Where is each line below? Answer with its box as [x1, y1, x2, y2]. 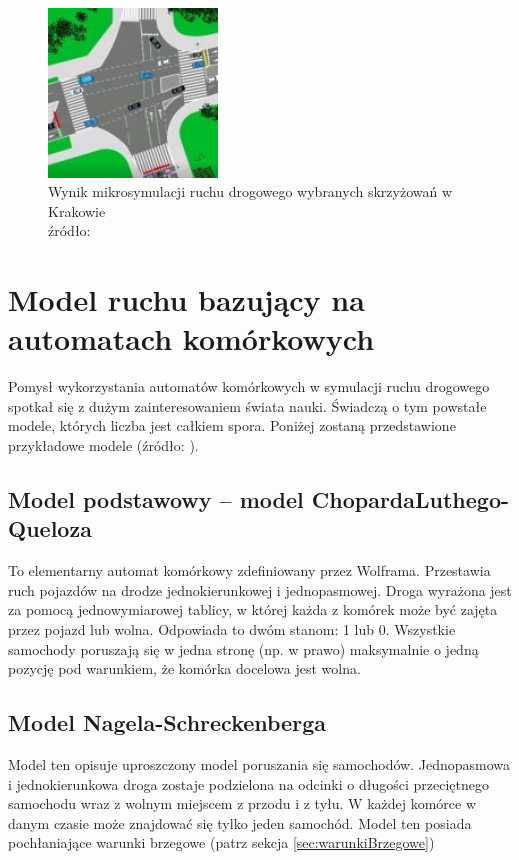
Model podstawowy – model [8, 484, 304, 515]
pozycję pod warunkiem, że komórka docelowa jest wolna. [8, 658, 361, 679]
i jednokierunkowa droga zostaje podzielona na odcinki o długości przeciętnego [8, 773, 489, 794]
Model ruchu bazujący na [8, 279, 365, 320]
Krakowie [48, 200, 106, 221]
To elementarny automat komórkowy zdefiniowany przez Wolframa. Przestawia [8, 560, 491, 581]
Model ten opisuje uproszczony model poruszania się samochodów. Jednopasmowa [8, 754, 510, 775]
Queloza [8, 513, 92, 544]
